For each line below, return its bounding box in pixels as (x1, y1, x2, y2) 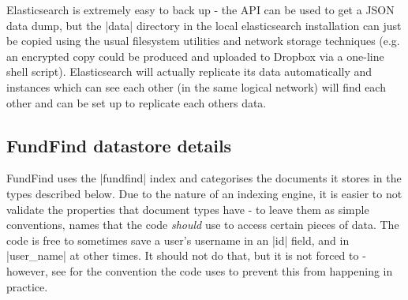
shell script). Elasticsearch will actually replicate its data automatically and (6, 63, 372, 80)
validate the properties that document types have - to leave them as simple (6, 201, 369, 217)
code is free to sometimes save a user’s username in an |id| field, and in (6, 231, 350, 248)
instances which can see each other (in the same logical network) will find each (6, 78, 386, 95)
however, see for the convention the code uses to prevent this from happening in (6, 262, 393, 279)
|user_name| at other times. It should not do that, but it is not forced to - (6, 247, 366, 264)
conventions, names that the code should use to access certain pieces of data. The (6, 216, 399, 233)
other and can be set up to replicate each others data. (6, 94, 267, 111)
